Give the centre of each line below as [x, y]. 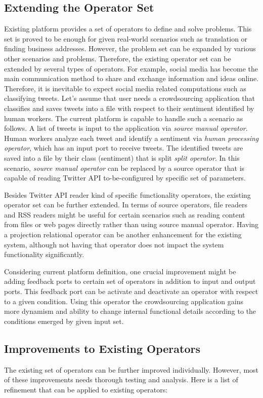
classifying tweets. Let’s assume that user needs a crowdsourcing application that [130, 98]
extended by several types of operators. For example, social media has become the [131, 68]
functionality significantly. [44, 254]
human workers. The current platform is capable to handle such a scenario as [124, 118]
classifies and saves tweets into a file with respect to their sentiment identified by [129, 108]
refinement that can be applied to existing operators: [86, 389]
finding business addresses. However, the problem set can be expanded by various [130, 48]
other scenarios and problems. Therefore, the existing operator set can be [118, 58]
